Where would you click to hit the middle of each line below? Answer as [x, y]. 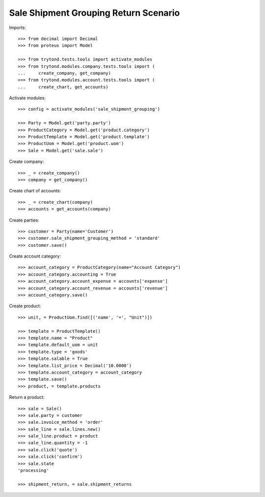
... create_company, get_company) [65, 73]
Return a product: [27, 397]
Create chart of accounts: [35, 191]
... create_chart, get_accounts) [63, 87]
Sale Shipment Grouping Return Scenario [94, 13]
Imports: [18, 28]
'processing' [33, 470]
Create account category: [35, 256]
